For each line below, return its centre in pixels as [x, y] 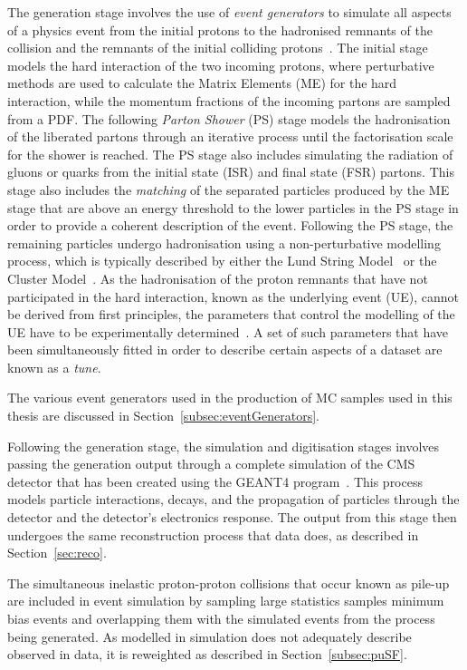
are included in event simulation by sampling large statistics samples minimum [226, 601]
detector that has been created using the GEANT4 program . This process [215, 481]
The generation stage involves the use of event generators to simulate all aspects [229, 12]
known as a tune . [54, 367]
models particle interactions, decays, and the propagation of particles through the [233, 499]
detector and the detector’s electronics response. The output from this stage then [232, 517]
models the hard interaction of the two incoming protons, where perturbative [221, 65]
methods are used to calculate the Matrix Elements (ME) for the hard [202, 83]
